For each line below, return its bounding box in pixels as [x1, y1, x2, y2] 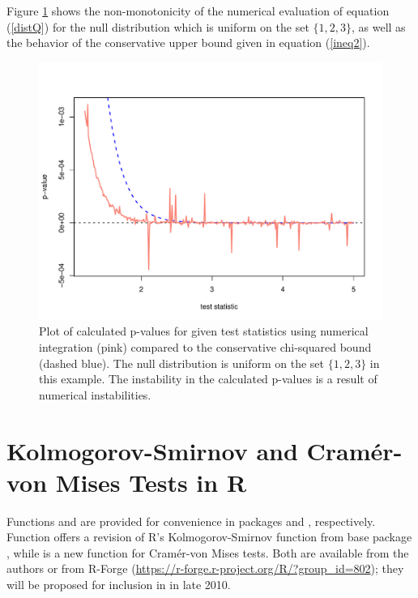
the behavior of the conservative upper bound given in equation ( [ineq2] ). [6, 34, 370, 51]
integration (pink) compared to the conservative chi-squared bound [39, 338, 372, 355]
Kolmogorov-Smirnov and [6, 434, 298, 467]
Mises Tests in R [55, 465, 247, 498]
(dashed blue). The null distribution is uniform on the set [39, 354, 324, 371]
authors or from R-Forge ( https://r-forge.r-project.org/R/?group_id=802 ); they [6, 560, 404, 577]
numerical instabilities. [39, 386, 151, 403]
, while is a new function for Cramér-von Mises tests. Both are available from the [6, 544, 409, 561]
